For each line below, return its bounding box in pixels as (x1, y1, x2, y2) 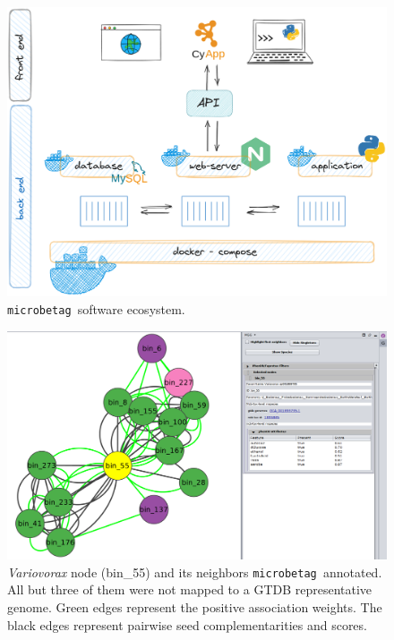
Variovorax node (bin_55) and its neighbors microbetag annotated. (7, 562, 382, 581)
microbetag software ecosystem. (7, 299, 185, 318)
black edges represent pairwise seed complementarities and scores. (7, 615, 367, 634)
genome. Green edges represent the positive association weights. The (7, 597, 382, 616)
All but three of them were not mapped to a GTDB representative (7, 580, 373, 599)
